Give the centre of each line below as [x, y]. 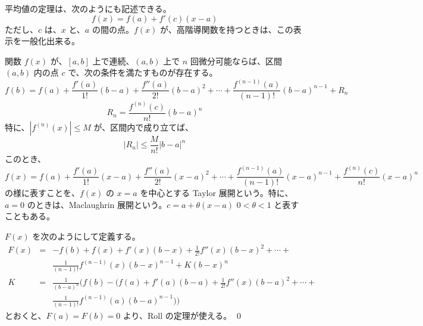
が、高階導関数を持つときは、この [226, 29]
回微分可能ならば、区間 [236, 60]
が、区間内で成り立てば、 [143, 127]
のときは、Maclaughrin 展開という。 [97, 204]
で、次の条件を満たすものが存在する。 [143, 72]
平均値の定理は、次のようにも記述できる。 [88, 8]
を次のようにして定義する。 [86, 236]
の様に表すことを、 [42, 193]
